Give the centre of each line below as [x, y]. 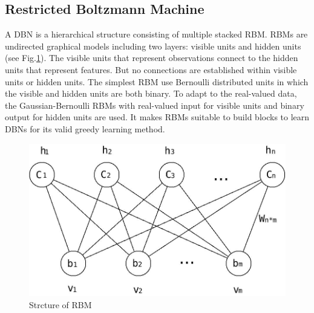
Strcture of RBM [61, 305]
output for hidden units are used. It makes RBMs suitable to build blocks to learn [157, 117]
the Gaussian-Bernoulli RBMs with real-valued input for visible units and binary [155, 105]
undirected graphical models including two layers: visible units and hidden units [153, 46]
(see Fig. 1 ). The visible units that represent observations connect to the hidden [152, 58]
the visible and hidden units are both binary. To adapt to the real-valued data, [151, 93]
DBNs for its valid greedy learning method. [85, 128]
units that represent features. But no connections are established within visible [151, 69]
